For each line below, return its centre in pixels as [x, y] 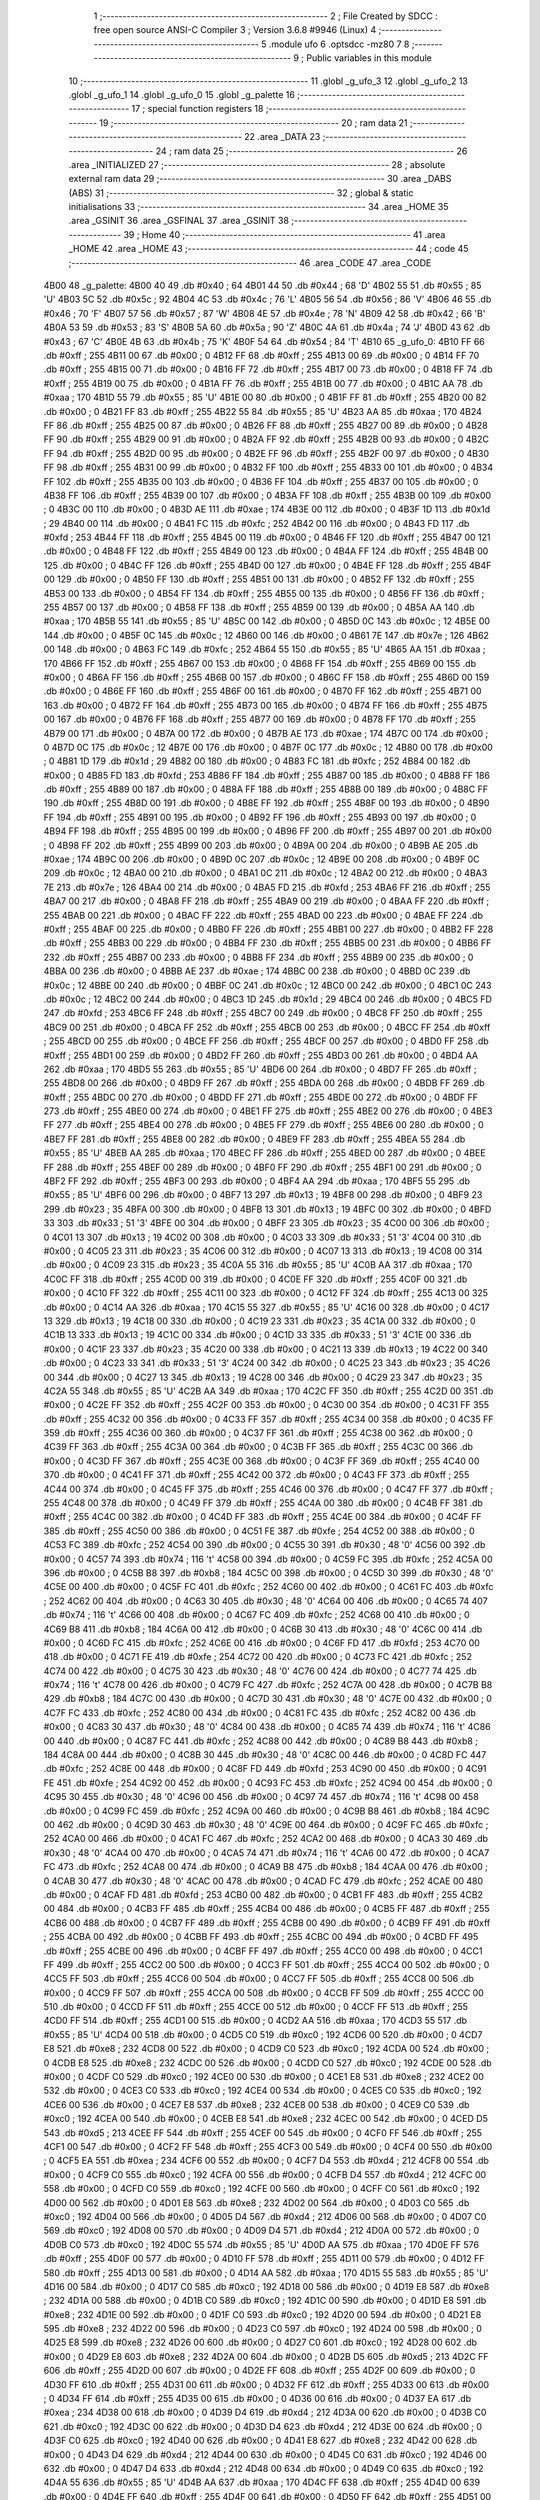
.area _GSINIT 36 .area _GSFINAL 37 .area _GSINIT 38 [179, 221]
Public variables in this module [369, 58]
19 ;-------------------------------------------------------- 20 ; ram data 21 [254, 122]
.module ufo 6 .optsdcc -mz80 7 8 [339, 44]
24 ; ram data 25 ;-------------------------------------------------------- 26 [311, 151]
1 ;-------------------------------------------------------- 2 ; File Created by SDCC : [266, 16]
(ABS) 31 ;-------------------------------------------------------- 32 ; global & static [241, 192]
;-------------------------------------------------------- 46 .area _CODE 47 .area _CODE [250, 262]
